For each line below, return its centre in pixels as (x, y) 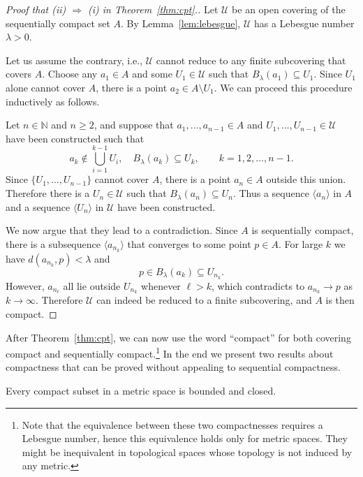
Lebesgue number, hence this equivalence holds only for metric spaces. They (185, 438)
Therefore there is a (48, 193)
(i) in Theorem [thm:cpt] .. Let (153, 9)
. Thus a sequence (271, 193)
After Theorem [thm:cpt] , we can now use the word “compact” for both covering (178, 337)
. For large (301, 243)
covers (19, 74)
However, (25, 285)
